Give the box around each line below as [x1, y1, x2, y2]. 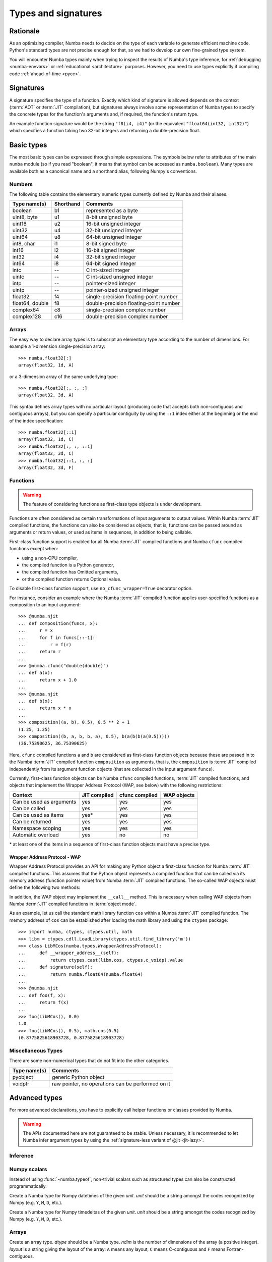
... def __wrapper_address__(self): [18, 950, 119, 956]
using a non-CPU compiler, [22, 555, 78, 561]
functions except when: [9, 546, 58, 552]
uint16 [12, 220, 27, 227]
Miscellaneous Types [9, 1047, 63, 1054]
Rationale [9, 27, 40, 35]
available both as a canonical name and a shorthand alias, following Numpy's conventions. [9, 168, 197, 174]
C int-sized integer [86, 267, 130, 274]
